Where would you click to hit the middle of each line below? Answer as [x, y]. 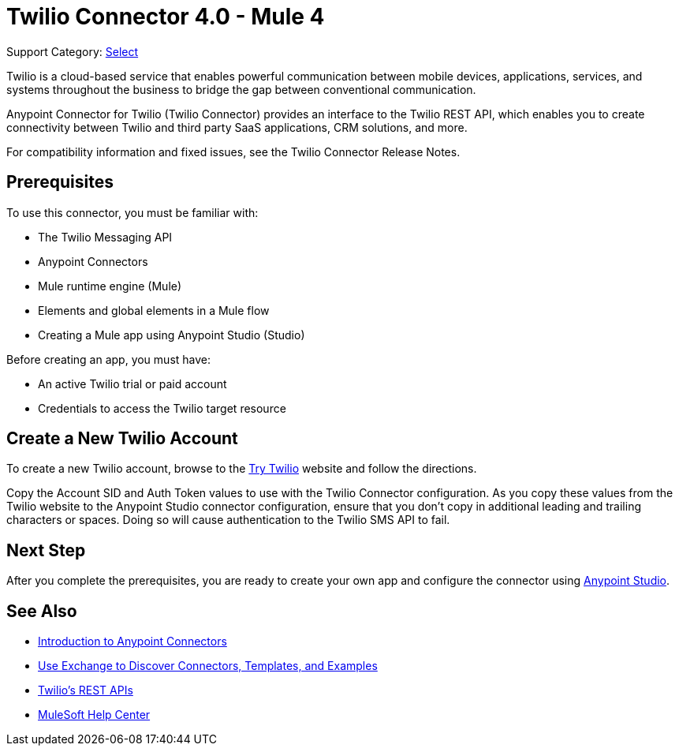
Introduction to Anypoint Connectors [132, 642]
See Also [42, 611]
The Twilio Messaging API [105, 237]
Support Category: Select [73, 51]
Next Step [46, 550]
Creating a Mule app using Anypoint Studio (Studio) [172, 335]
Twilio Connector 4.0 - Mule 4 [166, 17]
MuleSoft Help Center [94, 715]
